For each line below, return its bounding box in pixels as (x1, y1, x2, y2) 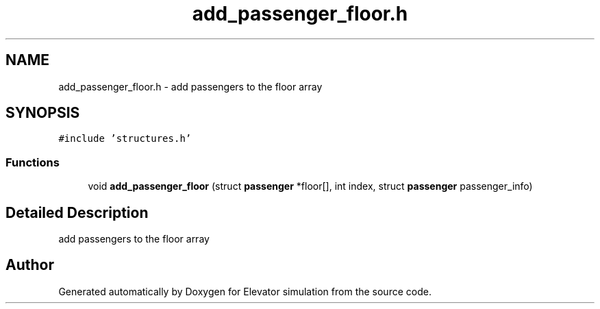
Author (5, 256, 54, 274)
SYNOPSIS (5, 104, 80, 122)
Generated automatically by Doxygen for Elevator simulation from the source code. (58, 285, 432, 297)
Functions (5, 155, 60, 169)
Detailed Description (5, 203, 149, 221)
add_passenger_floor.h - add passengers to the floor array (58, 80, 323, 92)
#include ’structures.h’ (58, 133, 192, 145)
